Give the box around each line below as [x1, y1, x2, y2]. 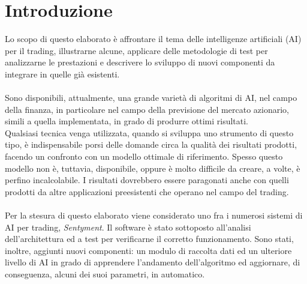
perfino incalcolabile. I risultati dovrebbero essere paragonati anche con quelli [5, 174, 289, 186]
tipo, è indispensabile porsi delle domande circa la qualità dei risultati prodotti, [5, 138, 297, 151]
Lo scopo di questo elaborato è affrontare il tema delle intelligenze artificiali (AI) [5, 32, 302, 45]
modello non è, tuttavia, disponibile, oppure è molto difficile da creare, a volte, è [5, 162, 300, 174]
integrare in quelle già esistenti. [5, 67, 120, 80]
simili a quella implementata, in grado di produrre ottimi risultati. [5, 115, 249, 127]
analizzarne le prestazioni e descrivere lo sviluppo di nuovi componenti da [5, 56, 275, 68]
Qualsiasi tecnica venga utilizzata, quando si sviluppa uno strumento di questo [5, 126, 294, 139]
